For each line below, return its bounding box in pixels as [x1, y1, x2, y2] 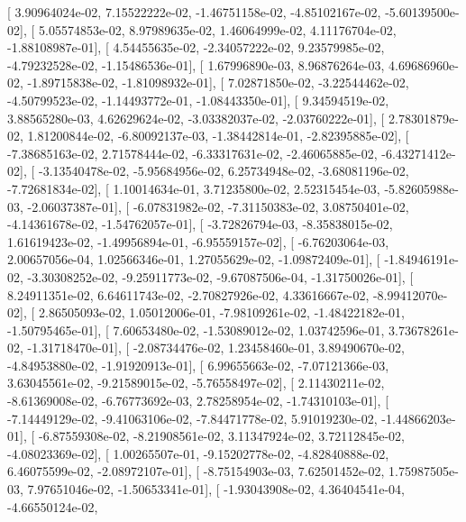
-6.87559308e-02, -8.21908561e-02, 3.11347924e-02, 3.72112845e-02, [38, 426, 405, 445]
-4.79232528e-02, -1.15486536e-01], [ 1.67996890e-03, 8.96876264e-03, [7, 55, 385, 74]
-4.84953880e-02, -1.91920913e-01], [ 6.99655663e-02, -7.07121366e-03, [7, 355, 389, 374]
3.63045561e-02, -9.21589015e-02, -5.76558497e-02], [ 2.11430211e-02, [7, 373, 385, 392]
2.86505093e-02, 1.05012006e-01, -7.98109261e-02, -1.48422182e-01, [38, 303, 405, 322]
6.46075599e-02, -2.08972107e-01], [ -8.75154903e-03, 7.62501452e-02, [7, 462, 385, 481]
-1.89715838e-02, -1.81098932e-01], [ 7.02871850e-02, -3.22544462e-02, [27, 73, 409, 92]
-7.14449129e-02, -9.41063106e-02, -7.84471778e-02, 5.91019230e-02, [7, 408, 378, 427]
